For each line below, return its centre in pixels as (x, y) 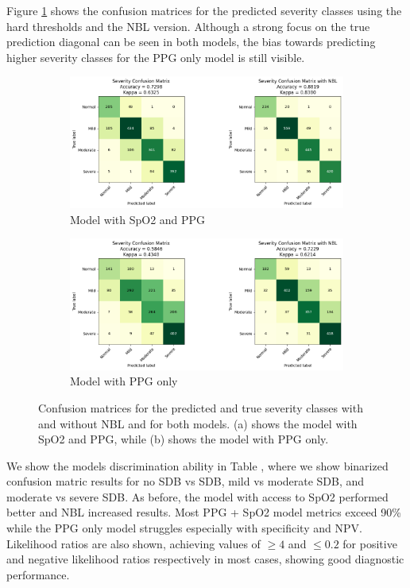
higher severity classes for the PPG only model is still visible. (156, 57)
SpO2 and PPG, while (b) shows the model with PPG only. (184, 439)
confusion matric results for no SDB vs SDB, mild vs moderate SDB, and (186, 481)
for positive (370, 543)
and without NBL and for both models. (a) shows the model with (198, 423)
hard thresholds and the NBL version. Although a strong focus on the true (188, 26)
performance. (38, 574)
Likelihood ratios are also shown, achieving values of (133, 543)
